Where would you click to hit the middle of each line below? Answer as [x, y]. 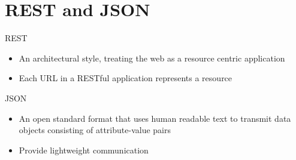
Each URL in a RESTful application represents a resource [126, 78]
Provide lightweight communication [84, 150]
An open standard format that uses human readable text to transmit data [155, 118]
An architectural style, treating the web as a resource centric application [152, 58]
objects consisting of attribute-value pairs [95, 130]
